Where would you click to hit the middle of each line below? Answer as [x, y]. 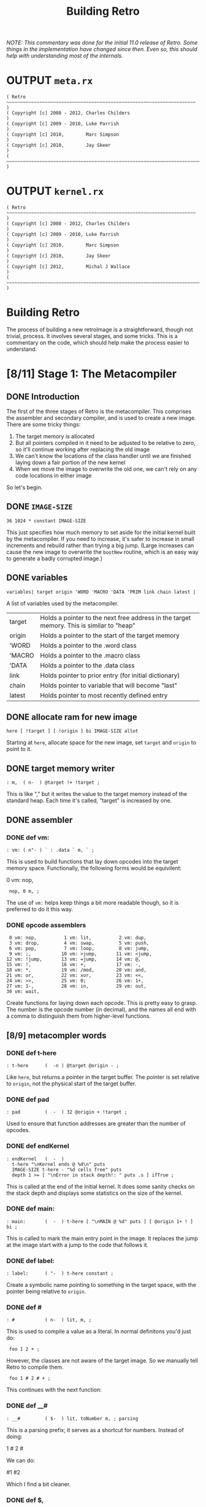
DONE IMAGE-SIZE [40, 507]
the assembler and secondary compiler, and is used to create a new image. [101, 418]
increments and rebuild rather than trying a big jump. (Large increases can [100, 545]
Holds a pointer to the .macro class [90, 655]
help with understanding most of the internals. [65, 56]
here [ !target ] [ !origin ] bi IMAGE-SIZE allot [72, 731]
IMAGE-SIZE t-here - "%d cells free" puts [67, 1170]
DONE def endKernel [38, 1146]
